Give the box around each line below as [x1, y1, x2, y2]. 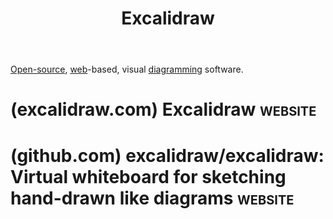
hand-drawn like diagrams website [10, 187, 295, 209]
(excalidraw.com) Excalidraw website [10, 98, 317, 121]
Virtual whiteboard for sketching [10, 165, 287, 188]
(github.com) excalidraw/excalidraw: [10, 144, 325, 167]
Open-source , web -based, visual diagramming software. [10, 63, 244, 76]
